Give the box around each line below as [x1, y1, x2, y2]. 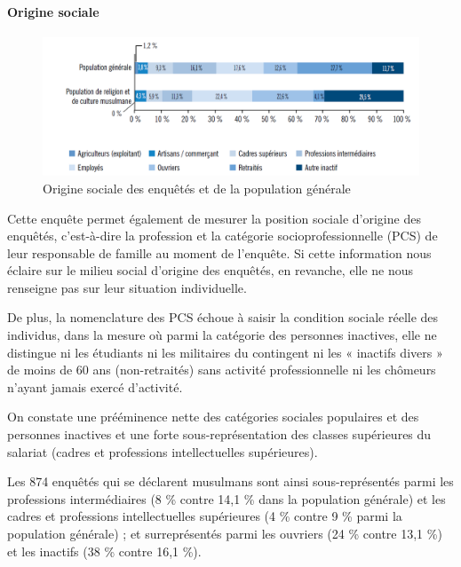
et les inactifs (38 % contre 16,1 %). [7, 541, 202, 560]
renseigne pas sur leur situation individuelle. [7, 278, 247, 296]
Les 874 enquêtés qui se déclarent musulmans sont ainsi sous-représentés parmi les [7, 472, 454, 491]
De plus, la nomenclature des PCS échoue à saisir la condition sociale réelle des [7, 308, 439, 327]
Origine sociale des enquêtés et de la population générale [43, 178, 351, 197]
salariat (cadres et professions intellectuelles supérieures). [7, 442, 318, 461]
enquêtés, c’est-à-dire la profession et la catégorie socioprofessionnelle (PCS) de [7, 226, 438, 245]
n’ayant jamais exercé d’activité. [7, 377, 183, 396]
